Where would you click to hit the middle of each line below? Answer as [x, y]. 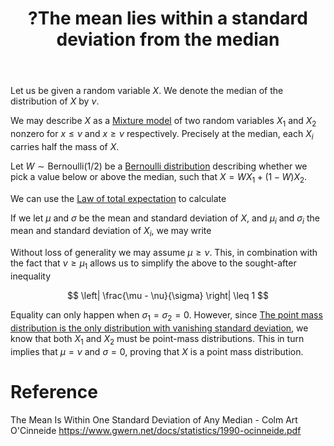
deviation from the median [168, 39]
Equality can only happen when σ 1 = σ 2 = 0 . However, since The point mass [166, 315]
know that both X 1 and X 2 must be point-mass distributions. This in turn [157, 339]
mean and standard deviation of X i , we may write [111, 232]
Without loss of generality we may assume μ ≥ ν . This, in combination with [164, 253]
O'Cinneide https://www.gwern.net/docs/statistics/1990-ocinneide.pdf [156, 430]
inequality [31, 276]
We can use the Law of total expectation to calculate [118, 198]
